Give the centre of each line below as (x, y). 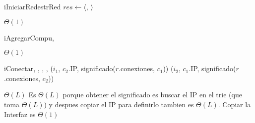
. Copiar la (234, 104)
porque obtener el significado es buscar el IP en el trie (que (152, 95)
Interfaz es (20, 114)
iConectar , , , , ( (29, 68)
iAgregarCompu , (29, 37)
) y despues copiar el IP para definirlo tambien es (119, 104)
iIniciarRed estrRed (32, 6)
